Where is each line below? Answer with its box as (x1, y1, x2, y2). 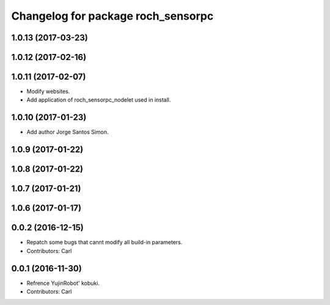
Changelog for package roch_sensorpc (11, 9, 214, 23)
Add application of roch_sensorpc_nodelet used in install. (26, 96, 171, 104)
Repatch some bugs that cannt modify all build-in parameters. (26, 239, 183, 246)
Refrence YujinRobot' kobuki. (26, 279, 100, 287)
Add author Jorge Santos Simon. (26, 129, 109, 136)
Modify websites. (26, 88, 70, 95)
